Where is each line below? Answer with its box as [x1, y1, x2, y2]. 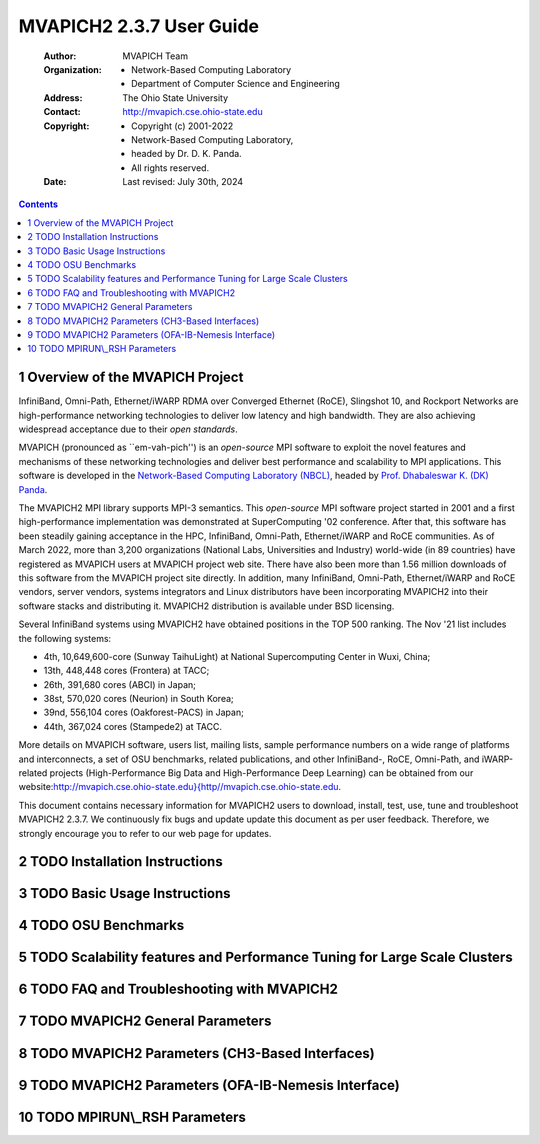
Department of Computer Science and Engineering [131, 78, 340, 90]
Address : [43, 91, 83, 104]
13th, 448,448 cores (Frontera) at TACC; [43, 665, 210, 677]
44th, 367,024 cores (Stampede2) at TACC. [43, 720, 222, 732]
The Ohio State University [122, 91, 229, 104]
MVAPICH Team [122, 50, 189, 62]
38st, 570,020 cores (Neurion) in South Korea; [43, 693, 234, 705]
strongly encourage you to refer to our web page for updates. [18, 827, 272, 839]
